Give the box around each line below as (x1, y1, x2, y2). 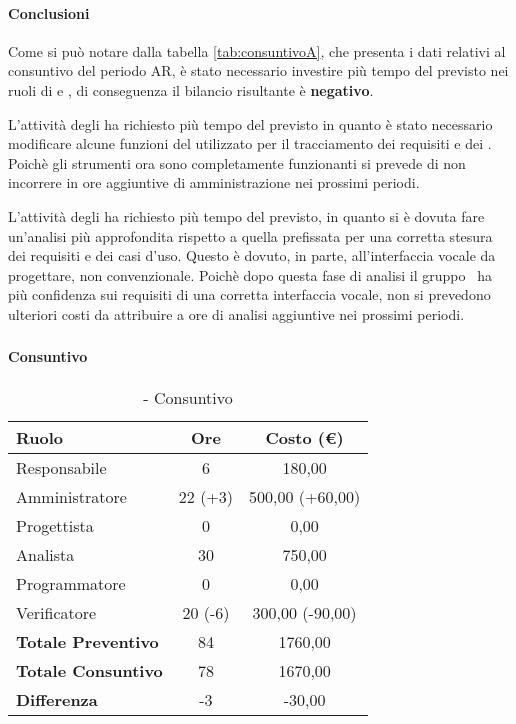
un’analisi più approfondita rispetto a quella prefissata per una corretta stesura (8, 225, 493, 246)
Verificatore (16, 600, 97, 624)
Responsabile (16, 455, 107, 479)
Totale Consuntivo (16, 658, 163, 682)
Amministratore (16, 484, 127, 508)
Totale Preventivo (16, 629, 159, 653)
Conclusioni (8, 2, 90, 23)
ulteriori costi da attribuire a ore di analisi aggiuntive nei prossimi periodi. (8, 303, 465, 324)
